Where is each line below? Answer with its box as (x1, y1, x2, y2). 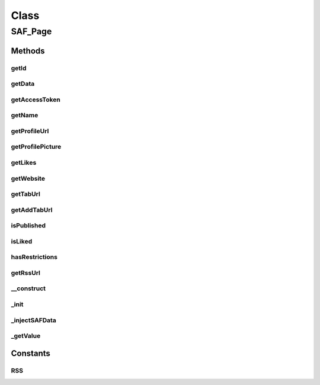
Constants (11, 348, 50, 358)
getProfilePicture (11, 143, 62, 151)
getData (11, 80, 35, 88)
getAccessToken (11, 95, 60, 104)
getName (11, 111, 39, 120)
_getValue (11, 332, 41, 340)
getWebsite (11, 174, 46, 182)
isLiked (11, 237, 33, 245)
